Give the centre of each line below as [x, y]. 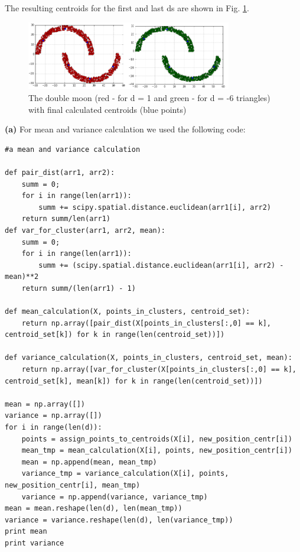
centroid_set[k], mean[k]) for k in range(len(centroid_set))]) [134, 381]
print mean [26, 532]
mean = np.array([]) [45, 404]
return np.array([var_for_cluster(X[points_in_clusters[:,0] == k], [159, 370]
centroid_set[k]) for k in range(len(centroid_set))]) [115, 335]
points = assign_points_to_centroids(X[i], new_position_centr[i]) [157, 439]
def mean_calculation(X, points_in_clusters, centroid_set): [128, 312]
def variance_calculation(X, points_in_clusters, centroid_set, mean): [149, 358]
